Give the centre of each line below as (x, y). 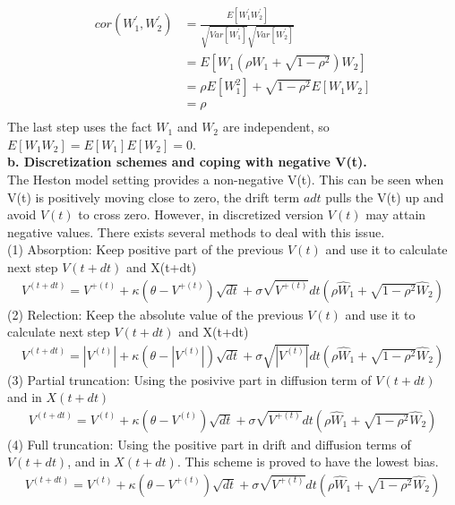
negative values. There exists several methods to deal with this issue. (196, 231)
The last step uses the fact (80, 127)
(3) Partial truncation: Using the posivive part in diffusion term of (189, 379)
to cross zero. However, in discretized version (201, 214)
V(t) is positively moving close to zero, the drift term (154, 197)
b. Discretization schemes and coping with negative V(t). (187, 162)
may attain (396, 214)
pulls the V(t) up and (385, 197)
